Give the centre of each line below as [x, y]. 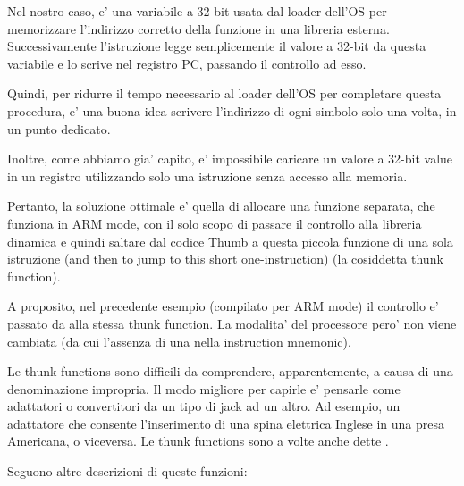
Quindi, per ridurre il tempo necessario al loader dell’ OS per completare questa [224, 93]
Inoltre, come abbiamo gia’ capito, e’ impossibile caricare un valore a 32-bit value [230, 159]
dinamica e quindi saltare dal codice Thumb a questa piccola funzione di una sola [230, 241]
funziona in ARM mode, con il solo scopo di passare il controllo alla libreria [215, 223]
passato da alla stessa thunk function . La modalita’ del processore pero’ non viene [232, 323]
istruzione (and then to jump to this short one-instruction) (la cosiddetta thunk [225, 259]
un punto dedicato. [59, 128]
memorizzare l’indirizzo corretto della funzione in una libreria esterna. [198, 28]
